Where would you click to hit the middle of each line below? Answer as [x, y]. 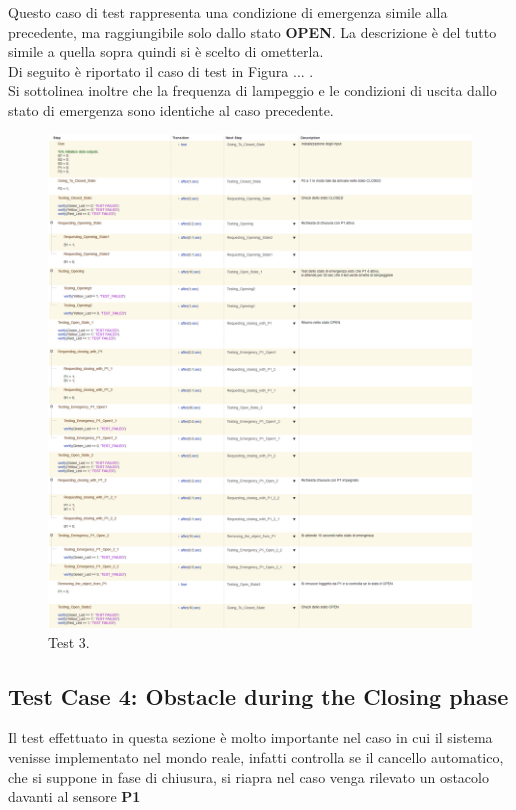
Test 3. [69, 641]
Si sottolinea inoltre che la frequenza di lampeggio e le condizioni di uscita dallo [252, 90]
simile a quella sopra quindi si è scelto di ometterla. [166, 51]
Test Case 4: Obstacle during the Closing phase [258, 695]
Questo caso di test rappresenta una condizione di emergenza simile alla [228, 12]
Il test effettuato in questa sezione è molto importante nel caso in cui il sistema [250, 737]
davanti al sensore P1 [74, 796]
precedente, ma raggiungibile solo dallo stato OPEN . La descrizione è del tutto [252, 31]
